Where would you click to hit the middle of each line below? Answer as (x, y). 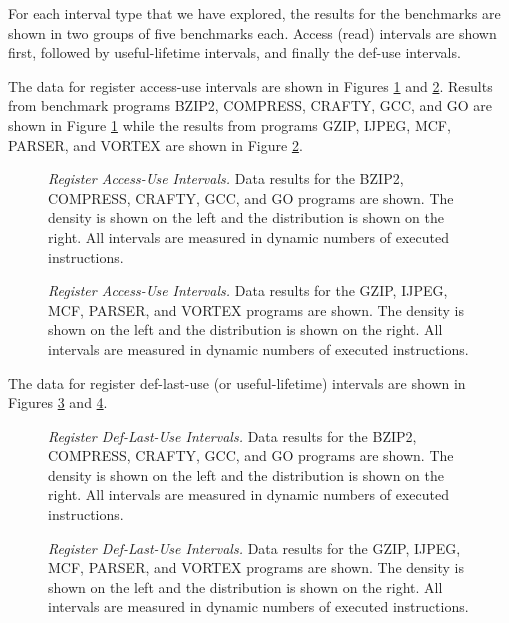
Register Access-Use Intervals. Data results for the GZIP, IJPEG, (248, 290)
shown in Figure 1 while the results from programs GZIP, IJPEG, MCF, (229, 124)
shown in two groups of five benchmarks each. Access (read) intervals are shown (252, 32)
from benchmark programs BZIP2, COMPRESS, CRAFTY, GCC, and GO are (250, 105)
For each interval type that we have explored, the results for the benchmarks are (254, 13)
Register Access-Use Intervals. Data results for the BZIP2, (226, 178)
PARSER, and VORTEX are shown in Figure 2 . (155, 144)
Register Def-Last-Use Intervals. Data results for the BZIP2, (232, 435)
